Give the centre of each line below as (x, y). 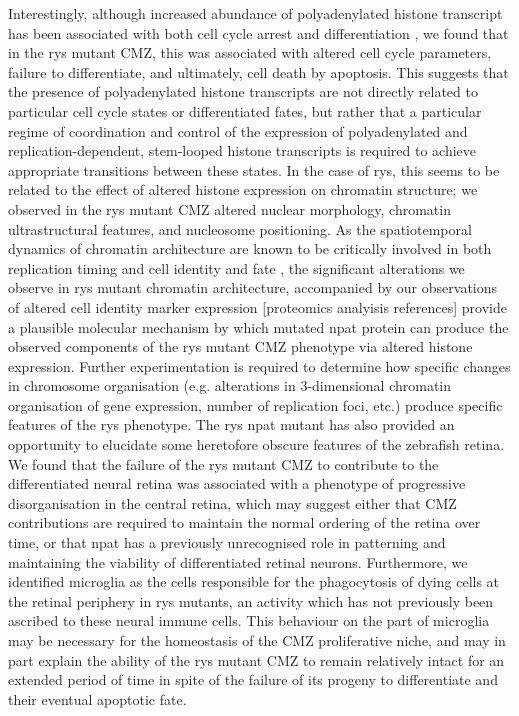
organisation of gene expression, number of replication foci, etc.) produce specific (255, 404)
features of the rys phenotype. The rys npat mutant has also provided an (231, 424)
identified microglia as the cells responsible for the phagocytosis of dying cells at (254, 581)
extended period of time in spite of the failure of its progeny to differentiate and (253, 679)
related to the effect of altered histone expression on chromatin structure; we (243, 189)
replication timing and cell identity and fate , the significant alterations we (236, 267)
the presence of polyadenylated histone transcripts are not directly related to (243, 91)
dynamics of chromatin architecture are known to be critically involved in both (250, 248)
